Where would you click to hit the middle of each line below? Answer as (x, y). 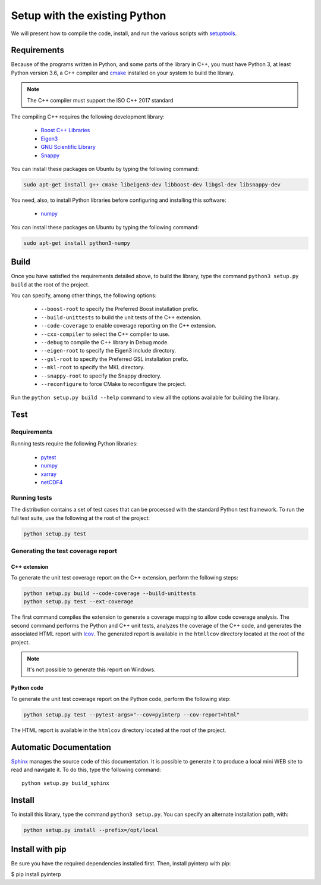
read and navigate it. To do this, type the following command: (86, 770)
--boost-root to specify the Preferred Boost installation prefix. (120, 309)
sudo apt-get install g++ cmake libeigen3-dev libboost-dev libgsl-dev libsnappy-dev (152, 184)
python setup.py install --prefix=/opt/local (91, 830)
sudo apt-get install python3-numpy (77, 243)
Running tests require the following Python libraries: (74, 444)
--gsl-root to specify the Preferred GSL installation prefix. (114, 359)
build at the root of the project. (50, 284)
